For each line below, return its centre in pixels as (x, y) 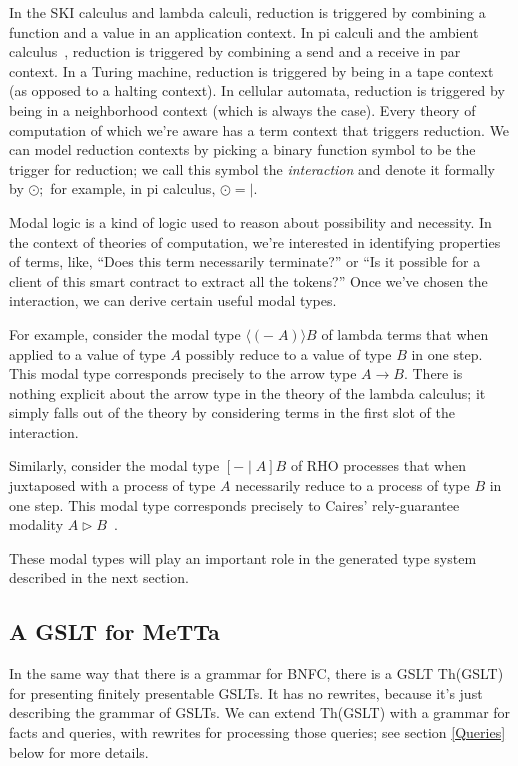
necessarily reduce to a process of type (352, 485)
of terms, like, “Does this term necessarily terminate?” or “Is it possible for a (245, 261)
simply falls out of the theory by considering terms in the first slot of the (232, 412)
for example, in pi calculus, (133, 188)
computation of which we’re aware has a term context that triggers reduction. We (259, 129)
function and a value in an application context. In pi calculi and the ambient (244, 31)
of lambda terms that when (405, 333)
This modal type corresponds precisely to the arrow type (183, 373)
